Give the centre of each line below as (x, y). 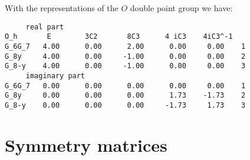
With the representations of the (62, 8)
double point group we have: (181, 8)
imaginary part (55, 76)
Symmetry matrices (86, 144)
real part (45, 27)
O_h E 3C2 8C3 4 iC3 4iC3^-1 (119, 37)
